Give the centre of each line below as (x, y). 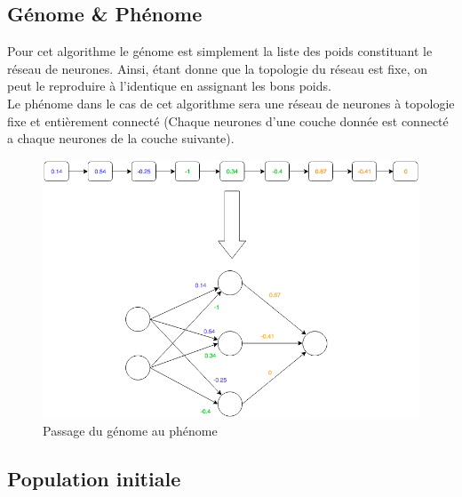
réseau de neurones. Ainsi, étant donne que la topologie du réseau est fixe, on (217, 68)
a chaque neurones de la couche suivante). (121, 138)
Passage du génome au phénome (130, 430)
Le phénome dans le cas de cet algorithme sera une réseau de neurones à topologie (231, 103)
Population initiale (94, 478)
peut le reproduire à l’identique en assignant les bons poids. (169, 86)
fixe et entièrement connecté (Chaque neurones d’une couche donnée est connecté (228, 120)
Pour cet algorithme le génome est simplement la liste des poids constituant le (220, 51)
